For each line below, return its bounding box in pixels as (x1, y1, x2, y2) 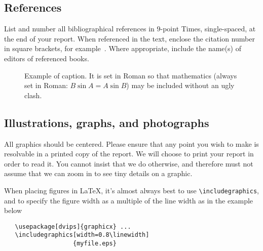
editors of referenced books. (4, 53, 89, 63)
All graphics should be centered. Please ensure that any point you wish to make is (4, 138, 259, 149)
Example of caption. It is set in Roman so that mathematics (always (24, 70, 237, 80)
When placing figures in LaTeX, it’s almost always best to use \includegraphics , (4, 185, 259, 195)
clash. (24, 90, 42, 100)
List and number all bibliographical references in (4, 23, 155, 34)
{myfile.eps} (73, 240, 117, 247)
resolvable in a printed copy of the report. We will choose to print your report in (4, 148, 254, 159)
